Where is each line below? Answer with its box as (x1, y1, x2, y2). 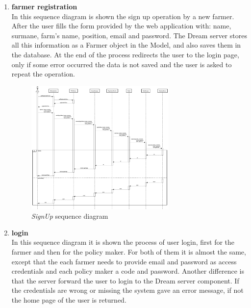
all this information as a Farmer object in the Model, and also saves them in (11, 40, 241, 50)
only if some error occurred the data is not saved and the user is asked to (11, 59, 232, 69)
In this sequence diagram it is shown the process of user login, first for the (11, 237, 235, 247)
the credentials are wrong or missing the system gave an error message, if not (11, 285, 244, 295)
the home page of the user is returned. (11, 295, 126, 305)
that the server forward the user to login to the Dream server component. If (11, 275, 239, 285)
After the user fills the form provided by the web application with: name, (11, 21, 231, 31)
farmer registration (11, 1, 77, 11)
